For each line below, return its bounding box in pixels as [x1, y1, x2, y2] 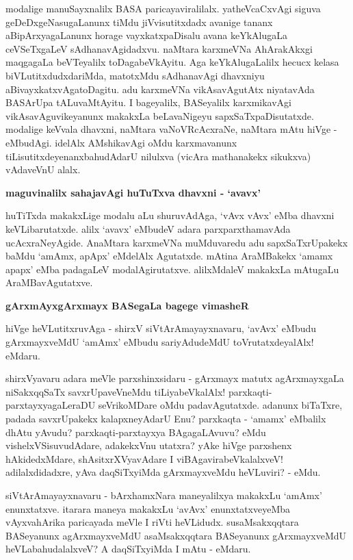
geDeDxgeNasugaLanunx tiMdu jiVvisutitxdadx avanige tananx [5, 14, 273, 29]
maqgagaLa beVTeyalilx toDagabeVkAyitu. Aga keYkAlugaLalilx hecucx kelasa [5, 55, 339, 69]
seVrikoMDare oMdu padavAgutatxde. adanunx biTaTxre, [98, 398, 343, 412]
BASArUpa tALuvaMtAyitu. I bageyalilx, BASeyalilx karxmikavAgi [5, 95, 291, 110]
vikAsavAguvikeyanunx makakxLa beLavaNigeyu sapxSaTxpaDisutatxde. [5, 108, 314, 123]
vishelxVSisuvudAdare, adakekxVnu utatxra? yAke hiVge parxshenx [5, 438, 292, 453]
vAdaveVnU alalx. [5, 162, 81, 177]
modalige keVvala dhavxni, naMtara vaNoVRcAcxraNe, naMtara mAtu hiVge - [5, 122, 337, 136]
